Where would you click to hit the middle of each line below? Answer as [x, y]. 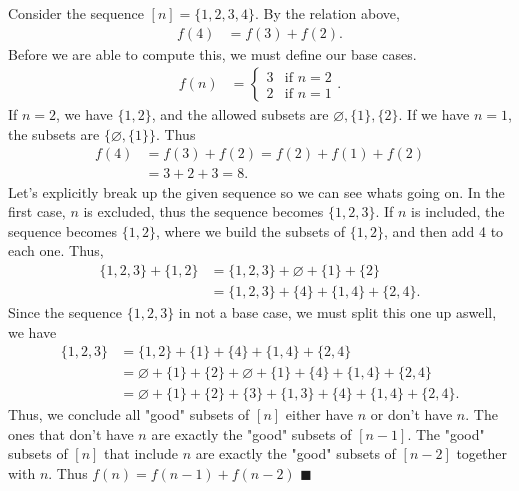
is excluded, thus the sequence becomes [203, 211]
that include [141, 453]
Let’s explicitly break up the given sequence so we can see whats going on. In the [256, 191]
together [481, 453]
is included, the [458, 211]
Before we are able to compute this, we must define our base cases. [212, 53]
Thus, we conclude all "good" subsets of [129, 414]
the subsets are [54, 133]
